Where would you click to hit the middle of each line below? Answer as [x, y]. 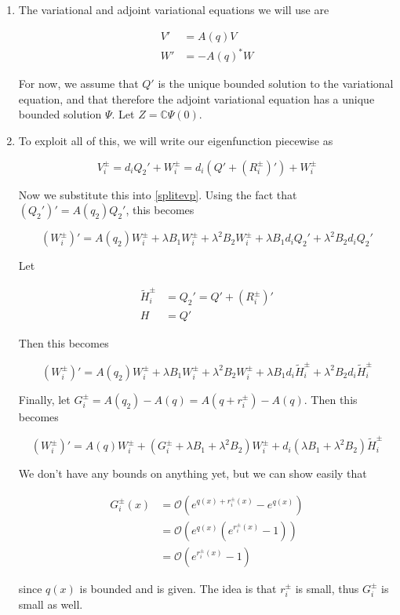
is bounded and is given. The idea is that [178, 588]
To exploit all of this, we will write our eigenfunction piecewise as [176, 140]
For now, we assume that [78, 84]
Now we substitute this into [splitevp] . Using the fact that [158, 194]
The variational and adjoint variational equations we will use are [174, 9]
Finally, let [44, 399]
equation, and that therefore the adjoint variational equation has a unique [196, 98]
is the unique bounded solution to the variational [276, 84]
